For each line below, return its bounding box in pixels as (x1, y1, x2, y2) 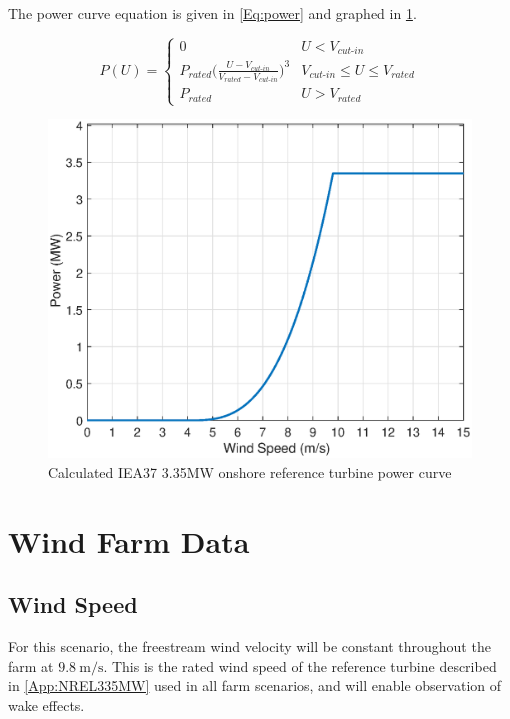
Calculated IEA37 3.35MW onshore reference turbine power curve (48, 461, 452, 482)
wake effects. (8, 694, 85, 715)
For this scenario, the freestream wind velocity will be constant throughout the (8, 635, 491, 656)
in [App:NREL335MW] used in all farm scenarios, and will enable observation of (8, 675, 502, 696)
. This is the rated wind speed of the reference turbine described (103, 655, 497, 676)
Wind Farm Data (8, 520, 250, 561)
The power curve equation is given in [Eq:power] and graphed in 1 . (8, 3, 417, 23)
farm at (8, 655, 54, 676)
